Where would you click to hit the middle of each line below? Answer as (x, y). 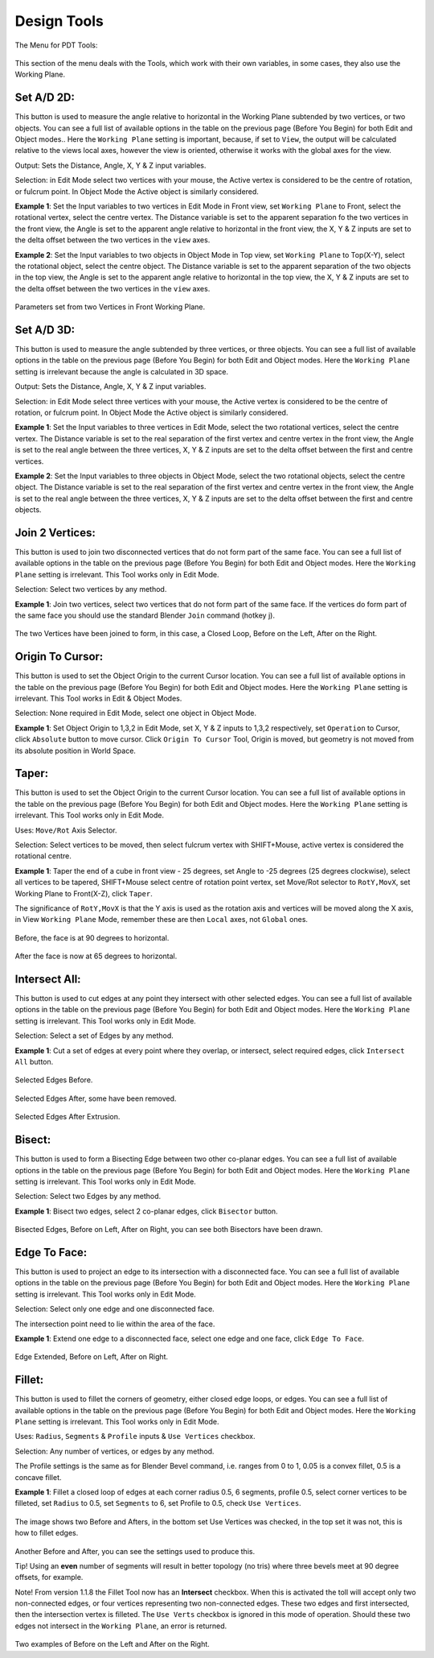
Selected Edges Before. (54, 1080)
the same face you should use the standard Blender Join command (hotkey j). (145, 615)
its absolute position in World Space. (76, 750)
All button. (34, 1062)
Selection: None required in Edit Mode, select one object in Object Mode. (136, 713)
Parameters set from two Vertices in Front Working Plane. (110, 307)
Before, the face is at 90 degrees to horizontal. (92, 937)
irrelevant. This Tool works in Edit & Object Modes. (98, 699)
